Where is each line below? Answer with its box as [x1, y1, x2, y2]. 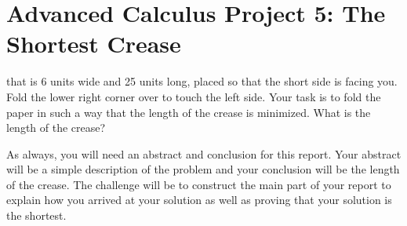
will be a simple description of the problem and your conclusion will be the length [6, 161, 400, 177]
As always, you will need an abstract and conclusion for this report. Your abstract [6, 145, 402, 162]
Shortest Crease [6, 27, 181, 60]
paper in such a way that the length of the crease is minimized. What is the [6, 104, 371, 120]
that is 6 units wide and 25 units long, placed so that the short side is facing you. [6, 73, 398, 89]
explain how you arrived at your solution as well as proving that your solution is [6, 191, 392, 208]
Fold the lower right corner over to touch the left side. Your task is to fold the [6, 88, 381, 104]
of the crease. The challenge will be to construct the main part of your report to [6, 176, 391, 192]
